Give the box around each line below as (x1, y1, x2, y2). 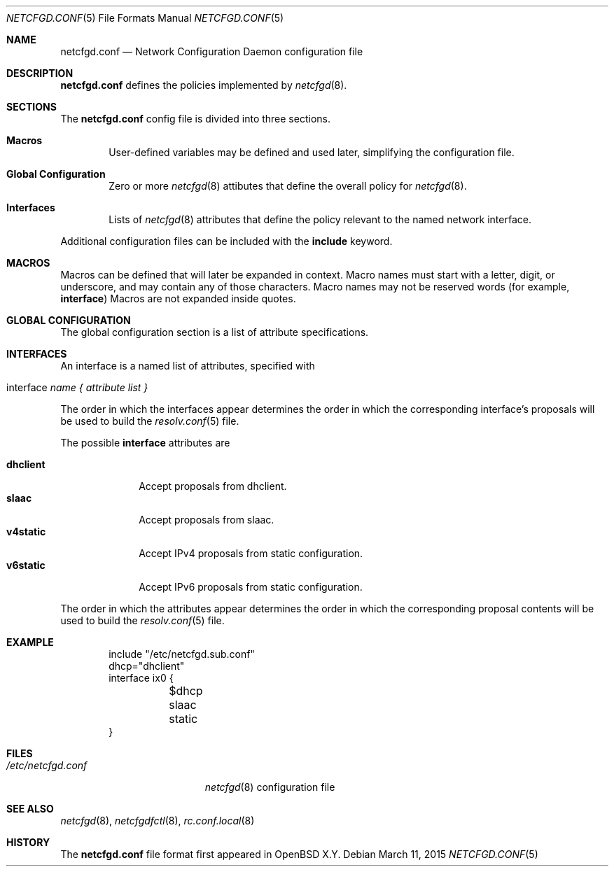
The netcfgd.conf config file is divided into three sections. (60, 113, 330, 125)
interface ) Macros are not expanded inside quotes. (60, 293, 296, 304)
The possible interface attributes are (60, 437, 230, 449)
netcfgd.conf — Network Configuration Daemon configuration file (60, 45, 363, 57)
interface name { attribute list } (6, 381, 148, 393)
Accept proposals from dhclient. (139, 480, 287, 492)
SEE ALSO (6, 803, 54, 815)
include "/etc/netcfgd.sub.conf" (109, 648, 255, 660)
